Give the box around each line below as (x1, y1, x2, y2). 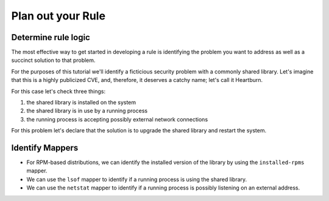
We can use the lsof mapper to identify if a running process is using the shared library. (26, 175, 247, 183)
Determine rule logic (11, 32, 91, 43)
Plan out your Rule (11, 9, 106, 22)
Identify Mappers (11, 143, 79, 153)
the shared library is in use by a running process (26, 107, 148, 115)
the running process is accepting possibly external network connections (26, 115, 208, 123)
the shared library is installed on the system (26, 99, 136, 106)
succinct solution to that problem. (11, 56, 96, 64)
